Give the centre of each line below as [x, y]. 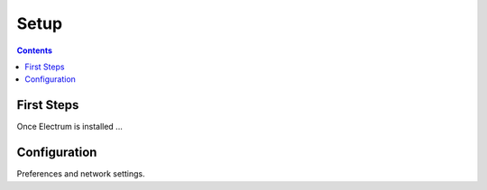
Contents [35, 50]
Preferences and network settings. [81, 174]
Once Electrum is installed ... [70, 127]
